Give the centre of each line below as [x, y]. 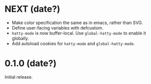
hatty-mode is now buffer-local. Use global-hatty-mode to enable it [79, 33]
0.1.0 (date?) [31, 64]
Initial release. [19, 77]
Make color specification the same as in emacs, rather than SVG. [77, 23]
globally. [20, 38]
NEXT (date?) [32, 9]
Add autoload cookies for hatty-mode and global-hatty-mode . [73, 43]
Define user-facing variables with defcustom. [58, 28]
